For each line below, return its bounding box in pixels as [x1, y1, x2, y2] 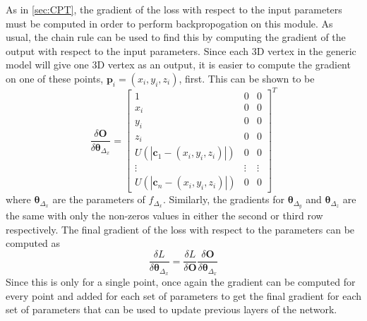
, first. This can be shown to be [179, 71, 315, 85]
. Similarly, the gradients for [162, 192, 285, 207]
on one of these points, [6, 71, 104, 85]
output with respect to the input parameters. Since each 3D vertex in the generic [6, 43, 356, 58]
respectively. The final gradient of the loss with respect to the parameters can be [6, 222, 355, 236]
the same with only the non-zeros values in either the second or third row [6, 208, 323, 223]
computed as [6, 236, 61, 250]
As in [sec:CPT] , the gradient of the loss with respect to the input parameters [6, 2, 342, 16]
